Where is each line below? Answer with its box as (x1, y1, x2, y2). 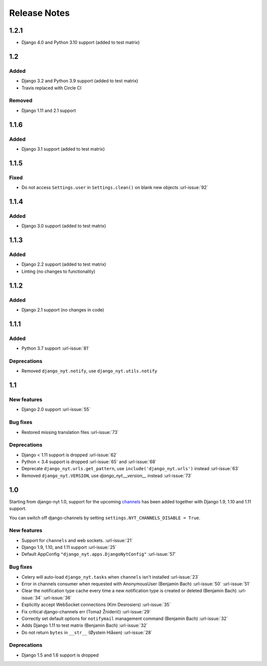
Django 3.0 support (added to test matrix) (21, 223, 106, 229)
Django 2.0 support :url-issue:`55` (21, 407, 91, 413)
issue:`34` (21, 595, 42, 601)
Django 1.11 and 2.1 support (21, 107, 76, 114)
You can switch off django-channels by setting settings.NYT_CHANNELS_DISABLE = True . (9, 515, 200, 521)
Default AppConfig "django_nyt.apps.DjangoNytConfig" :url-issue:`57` (21, 551, 177, 557)
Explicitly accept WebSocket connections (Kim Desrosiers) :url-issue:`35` (21, 602, 171, 607)
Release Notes (9, 7, 70, 18)
